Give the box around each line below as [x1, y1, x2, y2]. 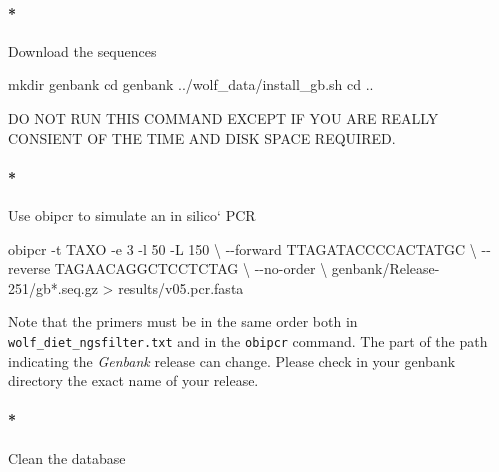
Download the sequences [8, 40, 157, 61]
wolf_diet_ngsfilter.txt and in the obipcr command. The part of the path [8, 330, 488, 351]
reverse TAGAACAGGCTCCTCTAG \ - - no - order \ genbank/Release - [8, 258, 440, 279]
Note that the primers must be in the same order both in [8, 311, 358, 332]
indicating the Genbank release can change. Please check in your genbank [8, 350, 456, 371]
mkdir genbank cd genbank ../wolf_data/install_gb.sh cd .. [8, 74, 374, 95]
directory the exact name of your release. [8, 370, 259, 391]
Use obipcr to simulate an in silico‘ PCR [8, 204, 256, 225]
